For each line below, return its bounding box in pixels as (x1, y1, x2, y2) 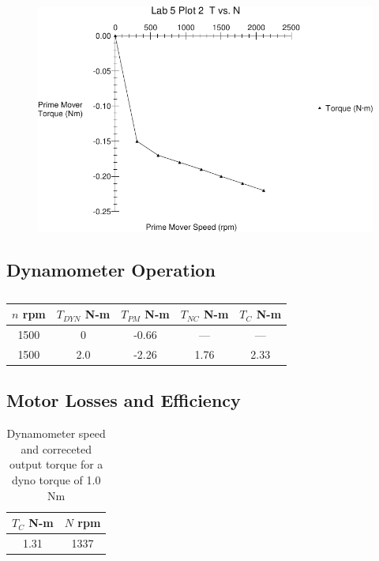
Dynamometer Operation (6, 257, 216, 281)
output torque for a (9, 456, 103, 473)
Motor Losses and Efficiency (6, 388, 241, 412)
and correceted (21, 440, 92, 457)
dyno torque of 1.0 (11, 472, 101, 488)
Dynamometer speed (6, 425, 106, 442)
